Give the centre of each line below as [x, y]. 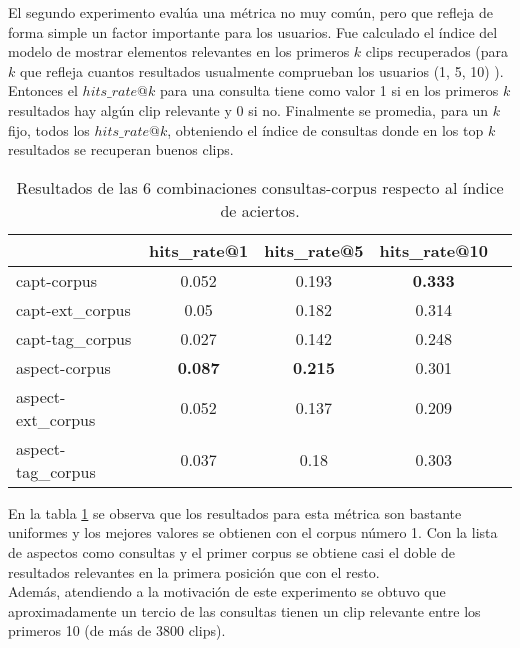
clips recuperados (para [437, 51]
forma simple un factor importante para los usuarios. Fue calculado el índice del [253, 31]
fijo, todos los [49, 129]
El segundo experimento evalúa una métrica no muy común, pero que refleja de [250, 12]
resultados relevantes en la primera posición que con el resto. [194, 571]
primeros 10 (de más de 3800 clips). [117, 630]
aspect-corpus [63, 367]
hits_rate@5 [314, 250]
